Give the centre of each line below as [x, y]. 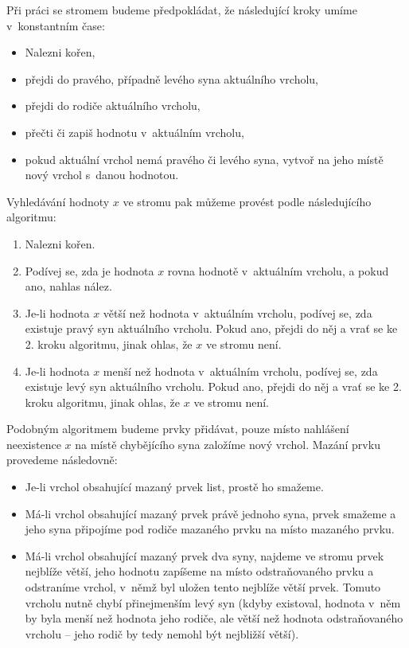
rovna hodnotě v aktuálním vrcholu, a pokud [278, 270]
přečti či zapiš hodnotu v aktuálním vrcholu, [134, 132]
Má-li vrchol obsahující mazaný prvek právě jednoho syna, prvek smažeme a [210, 513]
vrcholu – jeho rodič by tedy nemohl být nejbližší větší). [162, 633]
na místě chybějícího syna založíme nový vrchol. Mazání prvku [228, 444]
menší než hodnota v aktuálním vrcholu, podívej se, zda [240, 371]
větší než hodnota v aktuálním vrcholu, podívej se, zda [238, 312]
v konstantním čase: [56, 25]
